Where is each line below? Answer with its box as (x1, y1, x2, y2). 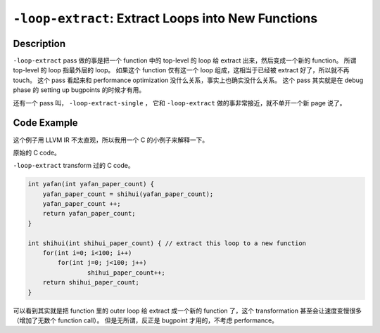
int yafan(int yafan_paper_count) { (27, 180, 155, 188)
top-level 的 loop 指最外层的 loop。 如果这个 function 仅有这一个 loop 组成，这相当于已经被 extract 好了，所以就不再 (13, 66, 350, 74)
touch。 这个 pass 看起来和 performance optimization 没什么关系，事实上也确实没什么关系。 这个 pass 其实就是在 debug (13, 76, 364, 84)
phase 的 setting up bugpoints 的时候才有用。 (13, 86, 146, 94)
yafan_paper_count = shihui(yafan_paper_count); (42, 190, 214, 198)
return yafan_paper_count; (42, 209, 137, 218)
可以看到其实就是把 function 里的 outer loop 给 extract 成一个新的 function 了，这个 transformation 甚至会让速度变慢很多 (13, 306, 362, 315)
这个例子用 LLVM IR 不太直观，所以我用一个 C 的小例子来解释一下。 (13, 136, 209, 144)
